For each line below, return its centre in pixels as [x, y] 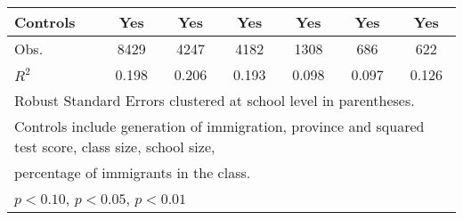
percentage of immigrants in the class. [133, 172]
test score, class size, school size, [115, 147]
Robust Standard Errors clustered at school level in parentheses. [215, 100]
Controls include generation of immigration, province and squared [219, 126]
